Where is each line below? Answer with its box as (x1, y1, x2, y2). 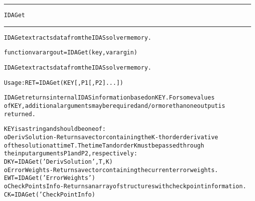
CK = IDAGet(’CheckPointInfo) (4, 191, 96, 198)
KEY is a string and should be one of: (4, 126, 106, 133)
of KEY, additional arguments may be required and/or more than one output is (4, 102, 226, 109)
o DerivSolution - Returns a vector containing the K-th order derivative (4, 133, 218, 141)
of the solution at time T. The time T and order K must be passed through (4, 142, 204, 149)
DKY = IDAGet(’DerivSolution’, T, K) (4, 158, 113, 165)
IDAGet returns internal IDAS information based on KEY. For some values (4, 94, 215, 101)
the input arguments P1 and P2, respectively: (4, 150, 138, 157)
